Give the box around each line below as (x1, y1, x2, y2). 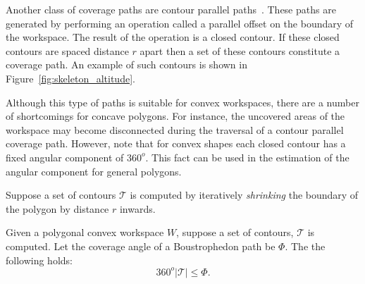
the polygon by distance (6, 201, 109, 216)
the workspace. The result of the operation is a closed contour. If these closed (6, 30, 340, 44)
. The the (285, 238, 326, 253)
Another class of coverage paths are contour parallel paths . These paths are (6, 2, 336, 16)
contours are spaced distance (6, 43, 129, 58)
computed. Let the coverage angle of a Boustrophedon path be (6, 238, 276, 253)
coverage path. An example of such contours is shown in (6, 57, 247, 72)
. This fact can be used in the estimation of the (145, 149, 349, 164)
